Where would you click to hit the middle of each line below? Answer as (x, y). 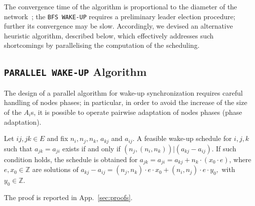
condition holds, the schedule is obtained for (71, 159)
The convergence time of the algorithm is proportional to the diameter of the (121, 6)
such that (18, 148)
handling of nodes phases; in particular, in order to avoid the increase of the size (126, 102)
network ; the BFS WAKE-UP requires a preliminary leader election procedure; (120, 16)
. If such (224, 148)
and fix (58, 138)
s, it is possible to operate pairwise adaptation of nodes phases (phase (136, 112)
